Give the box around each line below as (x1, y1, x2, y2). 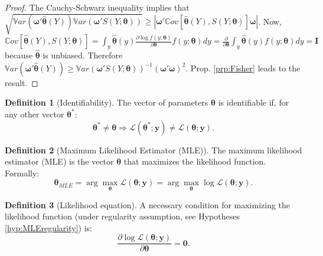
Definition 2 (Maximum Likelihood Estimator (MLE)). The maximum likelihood (5, 143, 302, 156)
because (5, 49, 33, 61)
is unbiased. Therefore (43, 49, 123, 61)
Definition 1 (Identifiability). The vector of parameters (5, 96, 208, 109)
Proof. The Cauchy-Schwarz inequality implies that (5, 1, 190, 13)
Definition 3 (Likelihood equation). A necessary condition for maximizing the (5, 198, 291, 211)
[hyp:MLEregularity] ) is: (5, 221, 92, 234)
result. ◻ (5, 76, 38, 88)
